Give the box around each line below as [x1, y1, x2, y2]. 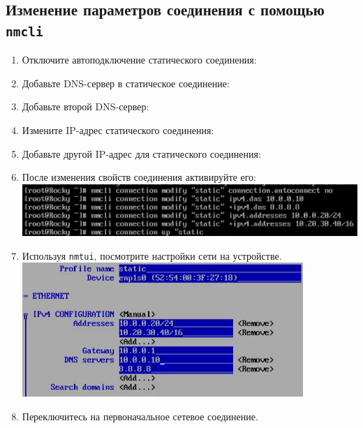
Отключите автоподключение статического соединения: [22, 52, 257, 67]
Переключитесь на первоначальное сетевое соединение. [22, 408, 258, 423]
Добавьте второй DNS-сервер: [22, 99, 149, 114]
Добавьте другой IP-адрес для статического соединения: [22, 146, 261, 161]
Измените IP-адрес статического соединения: [22, 122, 214, 137]
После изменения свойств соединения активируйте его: [22, 170, 257, 184]
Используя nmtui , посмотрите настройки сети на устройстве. [22, 248, 282, 263]
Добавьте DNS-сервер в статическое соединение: [22, 75, 230, 90]
